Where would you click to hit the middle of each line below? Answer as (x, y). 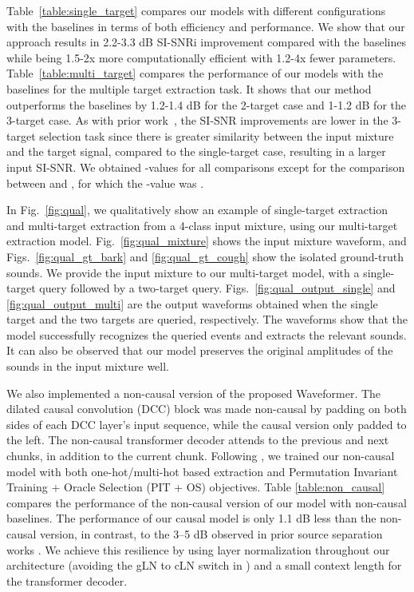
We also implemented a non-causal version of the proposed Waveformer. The (194, 393)
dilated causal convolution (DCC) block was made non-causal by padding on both (207, 409)
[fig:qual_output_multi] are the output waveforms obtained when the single (192, 303)
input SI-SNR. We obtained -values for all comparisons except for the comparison (206, 167)
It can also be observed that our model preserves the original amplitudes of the (200, 350)
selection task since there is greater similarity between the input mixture (217, 135)
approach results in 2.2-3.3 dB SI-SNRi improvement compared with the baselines (206, 42)
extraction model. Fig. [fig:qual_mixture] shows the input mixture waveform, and (207, 241)
